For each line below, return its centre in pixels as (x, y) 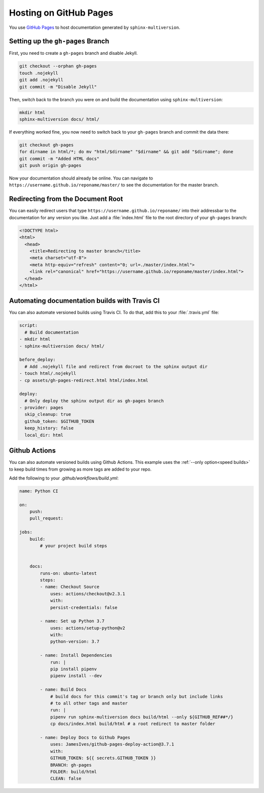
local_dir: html (44, 435)
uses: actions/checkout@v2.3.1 (88, 594)
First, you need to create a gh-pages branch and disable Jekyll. (73, 53)
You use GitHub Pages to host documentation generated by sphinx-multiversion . (95, 27)
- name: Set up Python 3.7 (72, 621)
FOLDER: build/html (74, 771)
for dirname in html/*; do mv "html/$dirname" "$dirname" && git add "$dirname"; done (126, 152)
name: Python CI (39, 491)
